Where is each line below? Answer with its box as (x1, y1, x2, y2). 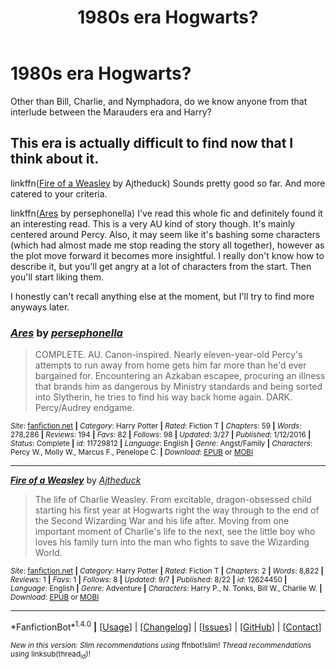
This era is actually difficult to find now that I (10, 135, 294, 152)
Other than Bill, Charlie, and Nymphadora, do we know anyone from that (10, 95, 308, 107)
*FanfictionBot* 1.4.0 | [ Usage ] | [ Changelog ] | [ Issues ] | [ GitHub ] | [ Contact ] (10, 619, 322, 633)
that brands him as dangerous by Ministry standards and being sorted (34, 381, 323, 393)
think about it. (10, 151, 100, 168)
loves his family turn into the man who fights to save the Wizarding (34, 536, 310, 548)
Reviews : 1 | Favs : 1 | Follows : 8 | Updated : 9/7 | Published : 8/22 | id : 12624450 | (10, 575, 288, 585)
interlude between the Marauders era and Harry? (10, 106, 212, 118)
